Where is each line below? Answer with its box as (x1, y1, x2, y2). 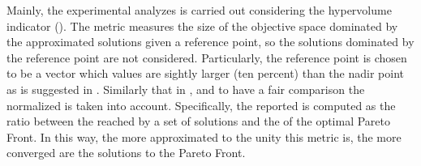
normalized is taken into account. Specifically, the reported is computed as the (6, 96, 396, 113)
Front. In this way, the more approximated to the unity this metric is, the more (6, 128, 402, 145)
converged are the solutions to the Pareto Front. (6, 144, 246, 161)
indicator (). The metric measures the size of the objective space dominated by (6, 17, 398, 34)
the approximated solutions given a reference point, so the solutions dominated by (6, 33, 415, 50)
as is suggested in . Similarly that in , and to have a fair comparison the (6, 80, 365, 97)
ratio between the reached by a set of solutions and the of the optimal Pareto (6, 113, 391, 130)
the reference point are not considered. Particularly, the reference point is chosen (6, 49, 407, 66)
